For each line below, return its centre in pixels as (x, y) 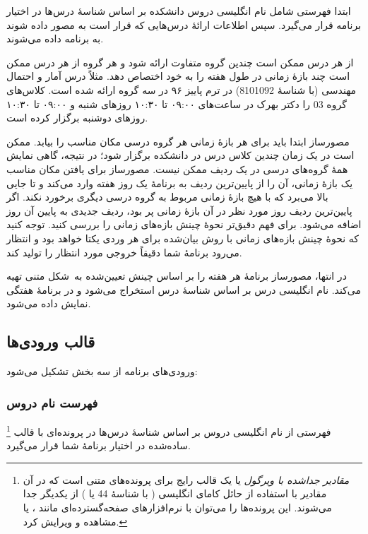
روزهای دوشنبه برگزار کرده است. (77, 118)
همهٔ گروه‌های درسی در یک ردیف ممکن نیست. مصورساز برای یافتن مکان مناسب (177, 168)
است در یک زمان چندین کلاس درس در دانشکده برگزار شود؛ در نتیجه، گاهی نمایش (180, 155)
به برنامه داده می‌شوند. (55, 38)
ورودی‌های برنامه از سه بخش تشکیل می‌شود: (102, 371)
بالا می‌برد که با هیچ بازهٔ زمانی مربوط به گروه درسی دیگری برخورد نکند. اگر (167, 197)
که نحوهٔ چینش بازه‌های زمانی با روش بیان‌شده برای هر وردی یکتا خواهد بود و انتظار (183, 238)
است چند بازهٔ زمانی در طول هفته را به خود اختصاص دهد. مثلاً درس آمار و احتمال (178, 76)
